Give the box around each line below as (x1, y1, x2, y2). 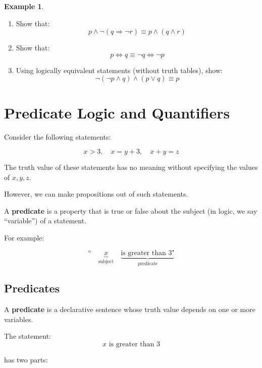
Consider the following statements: (4, 131, 111, 142)
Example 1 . (4, 1, 44, 11)
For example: (4, 232, 44, 243)
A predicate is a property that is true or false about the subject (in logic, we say (4, 205, 257, 216)
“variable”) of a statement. (4, 215, 87, 226)
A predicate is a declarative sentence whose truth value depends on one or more (4, 304, 255, 315)
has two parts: (4, 354, 48, 365)
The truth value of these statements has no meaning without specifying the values (4, 162, 258, 172)
